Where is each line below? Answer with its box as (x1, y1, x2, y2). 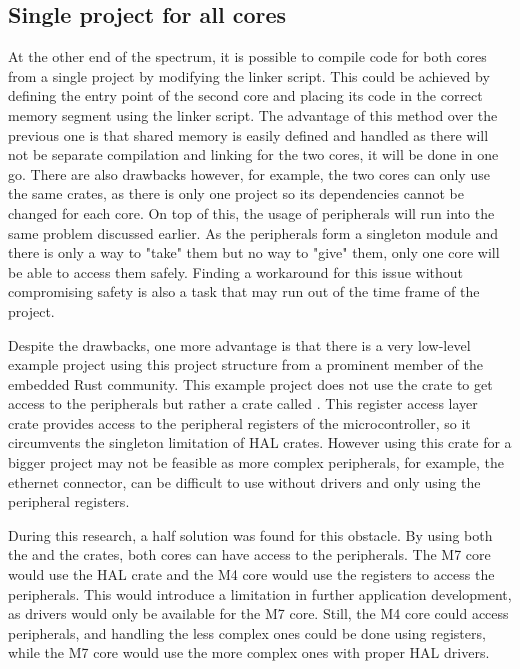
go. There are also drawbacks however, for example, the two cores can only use (8, 163, 490, 184)
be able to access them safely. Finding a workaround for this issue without (8, 261, 463, 282)
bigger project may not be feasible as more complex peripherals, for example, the (8, 452, 504, 473)
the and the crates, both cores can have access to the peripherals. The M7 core (8, 544, 491, 565)
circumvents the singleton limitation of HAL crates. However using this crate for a (8, 432, 512, 453)
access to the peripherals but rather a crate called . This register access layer (8, 393, 478, 414)
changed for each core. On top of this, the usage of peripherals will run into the (8, 202, 495, 223)
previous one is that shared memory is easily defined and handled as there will (8, 124, 489, 145)
